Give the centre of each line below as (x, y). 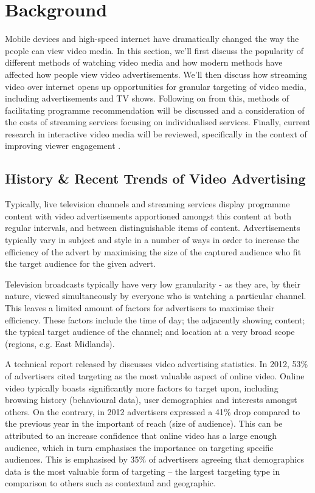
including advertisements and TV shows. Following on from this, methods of (147, 98)
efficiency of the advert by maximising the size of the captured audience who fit (153, 251)
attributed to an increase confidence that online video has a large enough (141, 435)
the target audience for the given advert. (80, 264)
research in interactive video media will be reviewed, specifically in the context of (156, 133)
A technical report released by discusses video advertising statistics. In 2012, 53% (157, 364)
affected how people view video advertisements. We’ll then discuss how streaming (156, 74)
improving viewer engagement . (63, 146)
